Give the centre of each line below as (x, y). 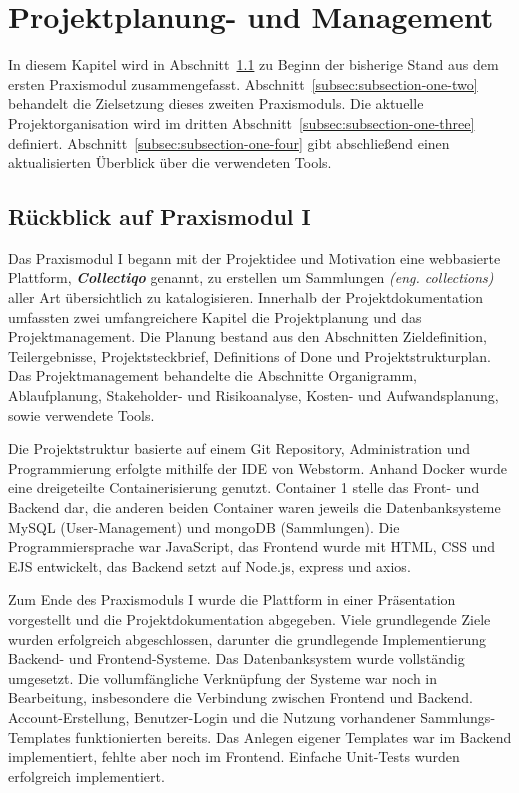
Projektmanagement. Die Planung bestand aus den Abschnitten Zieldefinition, (247, 336)
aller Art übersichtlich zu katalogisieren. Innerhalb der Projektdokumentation (246, 297)
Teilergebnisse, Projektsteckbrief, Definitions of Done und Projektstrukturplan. (249, 355)
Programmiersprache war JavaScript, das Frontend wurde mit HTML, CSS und (252, 546)
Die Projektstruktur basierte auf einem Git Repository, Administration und (239, 448)
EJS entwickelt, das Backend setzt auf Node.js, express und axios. (209, 565)
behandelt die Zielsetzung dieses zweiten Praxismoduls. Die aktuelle (216, 103)
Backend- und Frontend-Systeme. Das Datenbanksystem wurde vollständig (236, 658)
